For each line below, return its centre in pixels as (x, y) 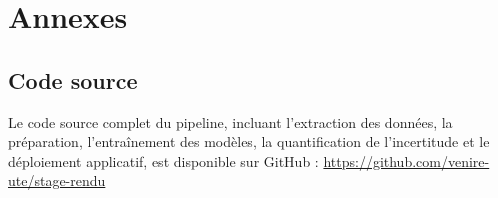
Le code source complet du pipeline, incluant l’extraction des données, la (230, 121)
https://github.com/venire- (406, 160)
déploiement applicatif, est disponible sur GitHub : (163, 160)
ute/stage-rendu (57, 180)
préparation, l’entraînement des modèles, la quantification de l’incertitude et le (249, 141)
